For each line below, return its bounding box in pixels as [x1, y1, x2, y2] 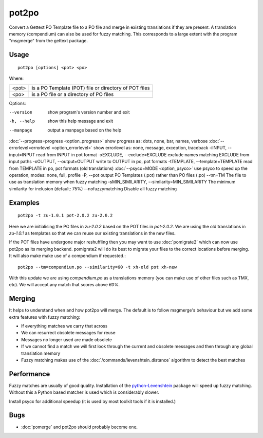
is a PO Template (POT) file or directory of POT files [32, 84, 150, 91]
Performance [9, 370, 50, 378]
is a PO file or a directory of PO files [32, 91, 114, 97]
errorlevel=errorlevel [9, 145, 51, 151]
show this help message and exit [47, 118, 113, 124]
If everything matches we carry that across [21, 323, 108, 329]
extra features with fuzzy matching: [9, 314, 80, 320]
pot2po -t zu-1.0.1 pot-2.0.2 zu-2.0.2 [18, 213, 113, 219]
